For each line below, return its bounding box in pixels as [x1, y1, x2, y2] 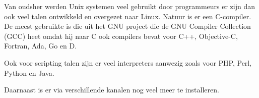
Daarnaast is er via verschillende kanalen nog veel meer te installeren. [4, 84, 219, 95]
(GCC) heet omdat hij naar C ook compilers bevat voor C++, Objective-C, [4, 30, 238, 41]
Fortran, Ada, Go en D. [4, 40, 77, 51]
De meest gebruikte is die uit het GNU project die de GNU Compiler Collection [4, 21, 251, 31]
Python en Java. [4, 67, 54, 78]
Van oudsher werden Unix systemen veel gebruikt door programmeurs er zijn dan [4, 1, 255, 11]
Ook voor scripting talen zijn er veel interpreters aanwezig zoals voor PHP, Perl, [4, 57, 252, 68]
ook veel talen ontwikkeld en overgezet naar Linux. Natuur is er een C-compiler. [4, 11, 251, 21]
